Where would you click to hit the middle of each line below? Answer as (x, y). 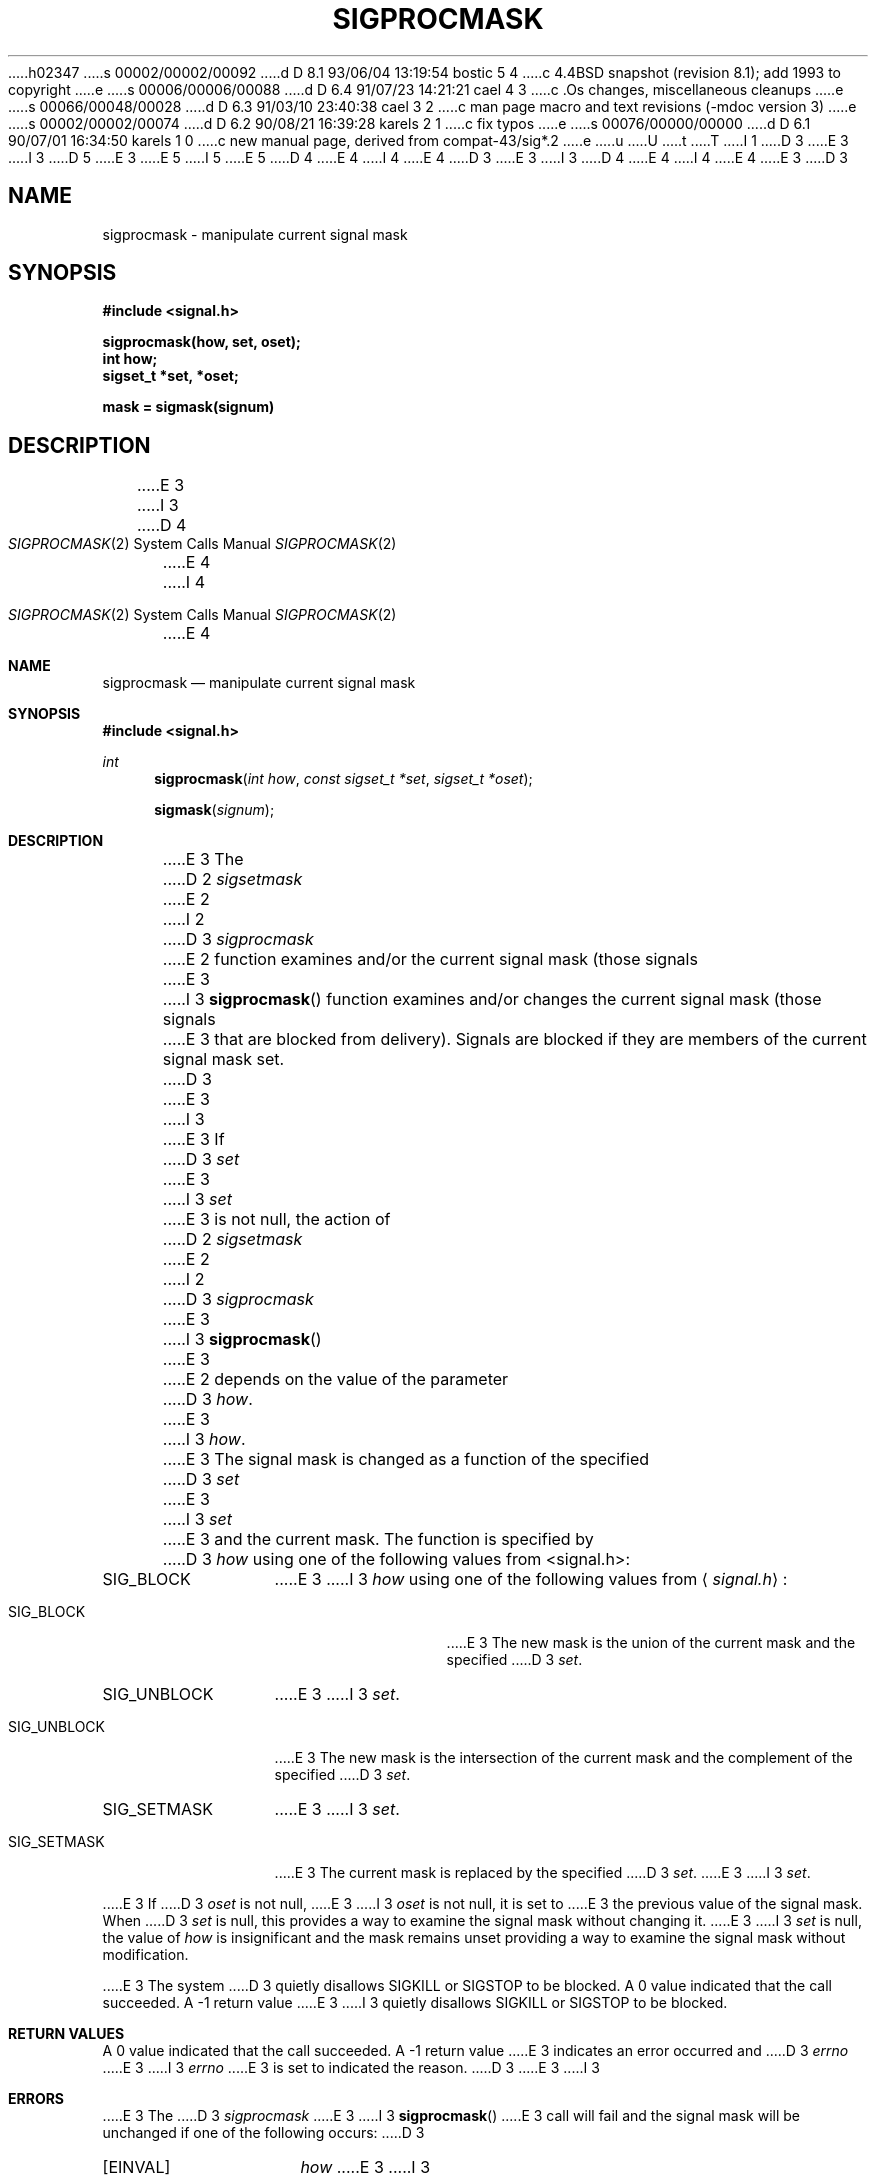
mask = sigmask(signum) (188, 407)
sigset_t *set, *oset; (170, 376)
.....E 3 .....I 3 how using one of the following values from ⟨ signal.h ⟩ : (531, 1579)
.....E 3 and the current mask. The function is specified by (378, 1539)
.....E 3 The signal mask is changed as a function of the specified (406, 1459)
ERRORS (36, 2099)
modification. (145, 1955)
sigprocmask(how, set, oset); (201, 342)
